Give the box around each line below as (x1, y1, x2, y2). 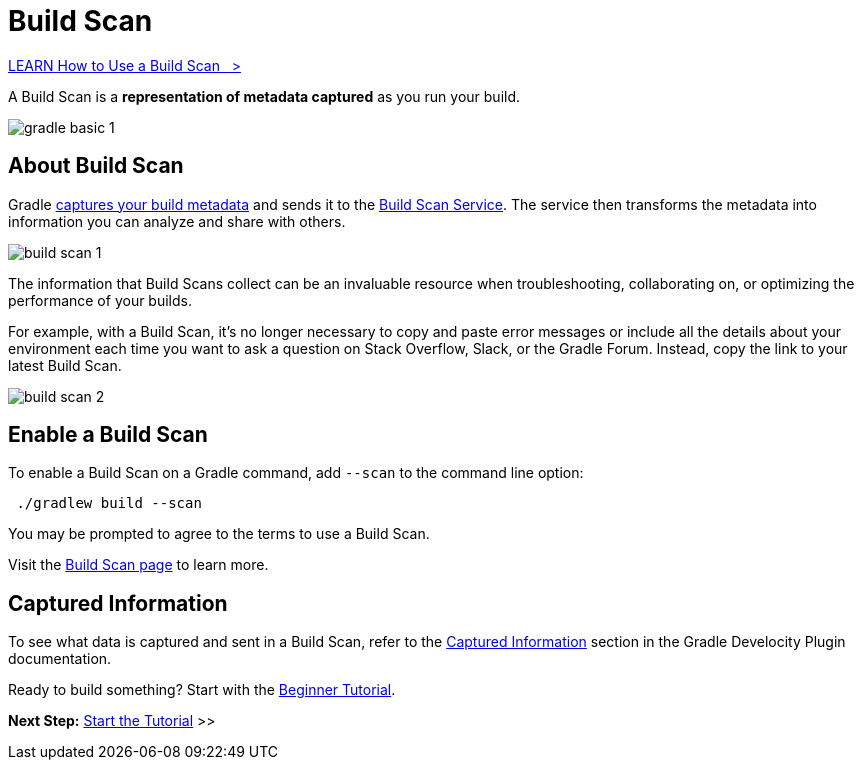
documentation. (8, 650, 112, 668)
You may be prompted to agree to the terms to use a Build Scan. (8, 525, 430, 543)
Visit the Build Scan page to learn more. (8, 556, 269, 574)
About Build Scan (8, 153, 184, 179)
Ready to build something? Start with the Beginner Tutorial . (8, 681, 396, 699)
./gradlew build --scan (16, 495, 202, 512)
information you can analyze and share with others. (8, 212, 346, 230)
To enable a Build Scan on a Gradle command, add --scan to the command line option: (8, 464, 584, 482)
